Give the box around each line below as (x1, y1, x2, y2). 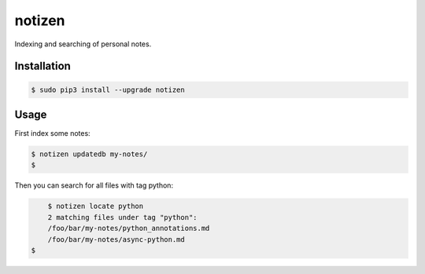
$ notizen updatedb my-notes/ (31, 150, 148, 159)
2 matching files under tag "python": (47, 213, 198, 221)
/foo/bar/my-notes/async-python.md (47, 235, 185, 243)
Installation (14, 60, 71, 73)
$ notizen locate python (47, 202, 144, 211)
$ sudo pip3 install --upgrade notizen (31, 85, 185, 94)
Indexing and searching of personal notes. (14, 39, 152, 49)
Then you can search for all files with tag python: (14, 181, 173, 190)
